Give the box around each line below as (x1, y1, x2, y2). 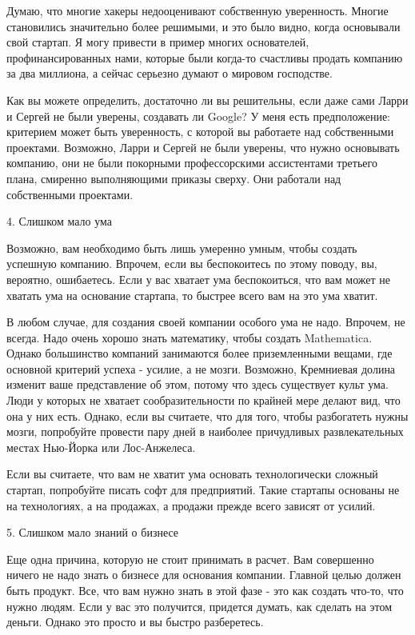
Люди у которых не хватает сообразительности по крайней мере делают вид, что (6, 392, 401, 409)
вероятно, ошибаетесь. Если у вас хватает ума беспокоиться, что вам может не (6, 270, 391, 287)
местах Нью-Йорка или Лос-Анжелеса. (6, 438, 196, 455)
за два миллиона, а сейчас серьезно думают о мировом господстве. (6, 65, 333, 82)
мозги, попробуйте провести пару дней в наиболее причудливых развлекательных (6, 423, 404, 440)
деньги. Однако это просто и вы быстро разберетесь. (6, 613, 264, 630)
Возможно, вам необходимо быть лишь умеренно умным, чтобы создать (6, 239, 357, 256)
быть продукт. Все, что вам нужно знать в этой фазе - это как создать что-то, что (6, 582, 404, 598)
